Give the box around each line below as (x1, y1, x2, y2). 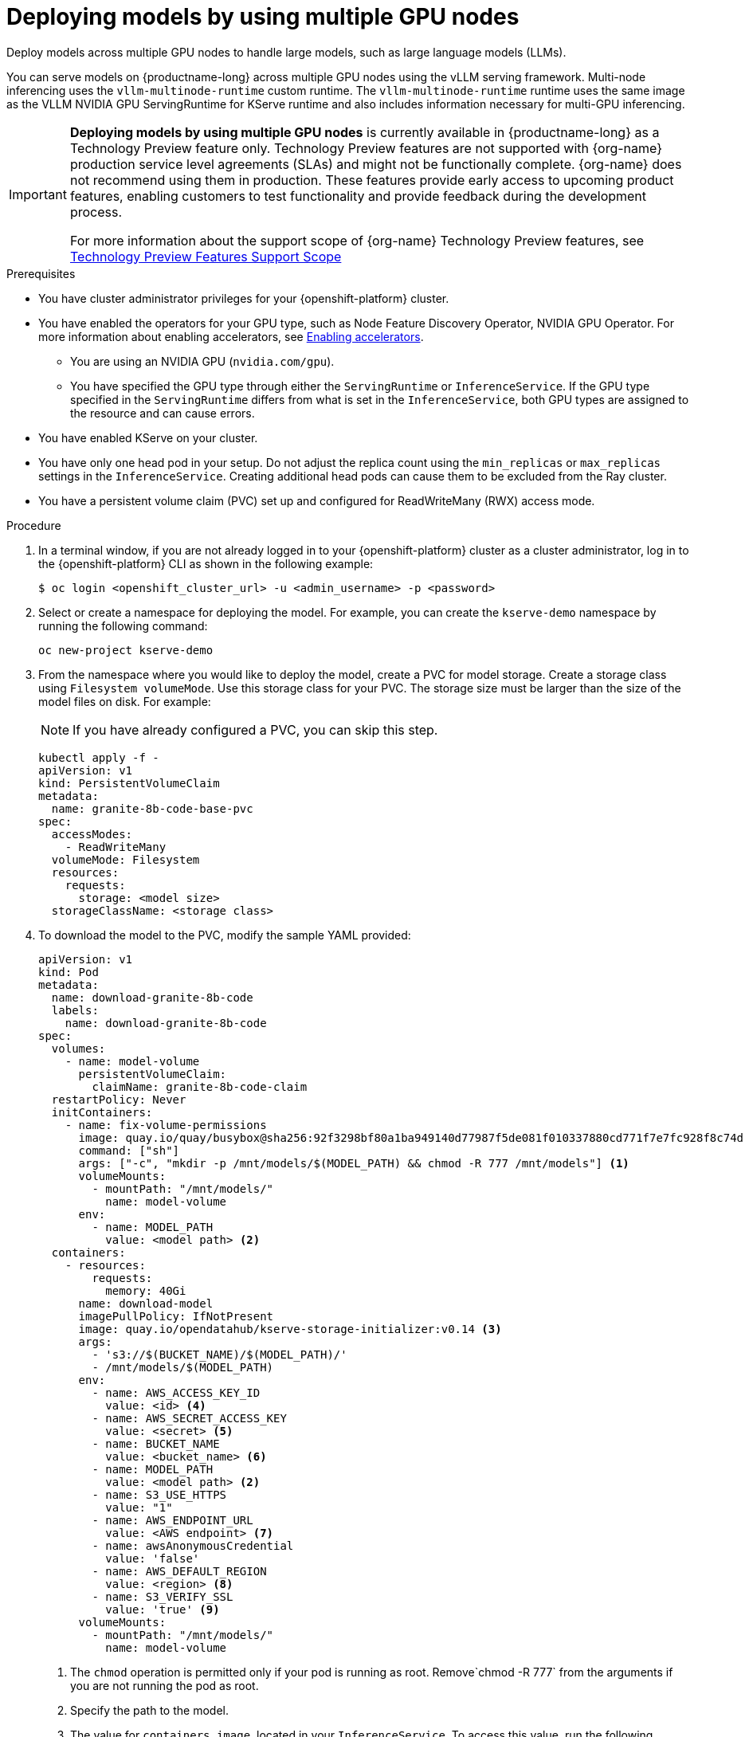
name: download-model (78, 1296, 214, 1310)
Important (9, 186, 67, 202)
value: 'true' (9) (105, 1602, 220, 1616)
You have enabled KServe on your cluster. (38, 430, 258, 445)
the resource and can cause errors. (70, 406, 255, 420)
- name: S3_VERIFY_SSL (92, 1590, 233, 1603)
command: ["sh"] (78, 1143, 180, 1157)
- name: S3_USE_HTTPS (92, 1488, 227, 1501)
